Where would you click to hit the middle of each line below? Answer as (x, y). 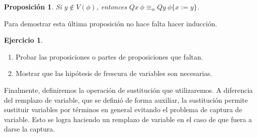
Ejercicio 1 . (24, 40)
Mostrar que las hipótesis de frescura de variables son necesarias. (114, 73)
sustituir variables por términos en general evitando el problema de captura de (123, 109)
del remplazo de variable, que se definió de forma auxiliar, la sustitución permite (126, 100)
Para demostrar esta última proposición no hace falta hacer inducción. (111, 23)
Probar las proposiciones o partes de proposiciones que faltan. (109, 56)
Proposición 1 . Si (33, 6)
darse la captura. (29, 129)
